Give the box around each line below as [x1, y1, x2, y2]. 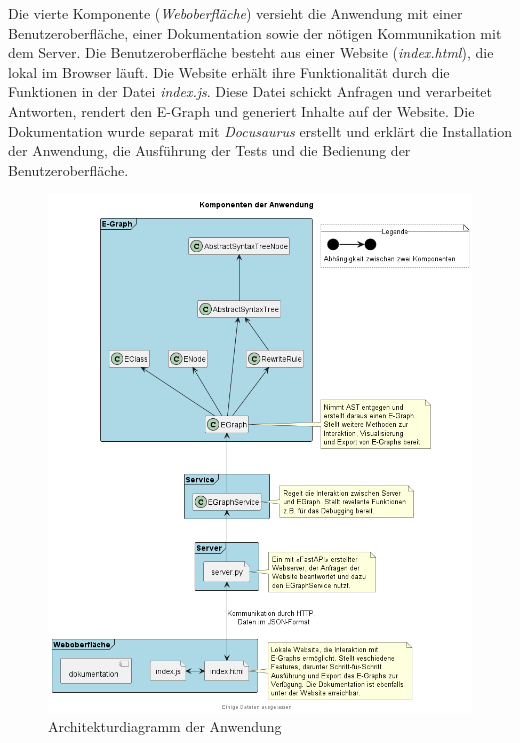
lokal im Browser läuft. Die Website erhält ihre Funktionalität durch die [8, 61, 450, 82]
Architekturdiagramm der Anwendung [48, 716, 282, 737]
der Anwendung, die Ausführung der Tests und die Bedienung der [8, 140, 411, 161]
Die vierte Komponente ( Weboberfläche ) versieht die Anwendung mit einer [8, 3, 463, 23]
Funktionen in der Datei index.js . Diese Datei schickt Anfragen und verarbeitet [8, 81, 493, 102]
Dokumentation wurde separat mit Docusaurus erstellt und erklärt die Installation [8, 120, 513, 141]
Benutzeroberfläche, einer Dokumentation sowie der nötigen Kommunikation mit [8, 22, 502, 43]
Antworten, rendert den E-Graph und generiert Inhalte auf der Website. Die [8, 100, 475, 121]
